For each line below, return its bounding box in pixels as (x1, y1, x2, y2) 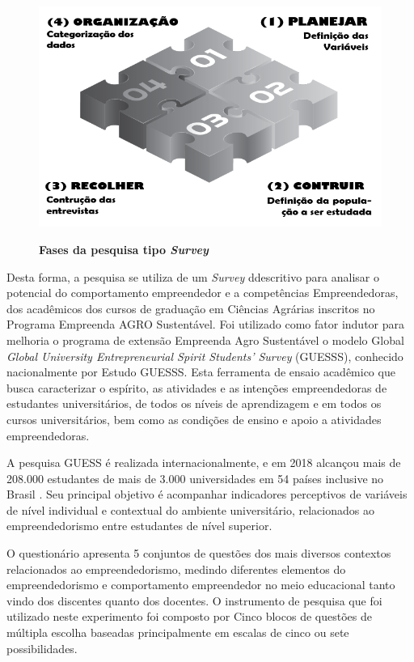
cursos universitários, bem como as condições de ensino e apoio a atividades (6, 410, 382, 427)
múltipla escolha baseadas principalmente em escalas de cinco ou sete (6, 624, 349, 641)
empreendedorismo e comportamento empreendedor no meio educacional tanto (6, 576, 395, 593)
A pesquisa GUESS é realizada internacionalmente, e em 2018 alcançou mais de (6, 454, 401, 471)
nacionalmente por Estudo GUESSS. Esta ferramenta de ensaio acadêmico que (6, 363, 395, 380)
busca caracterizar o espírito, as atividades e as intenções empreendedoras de (6, 379, 387, 396)
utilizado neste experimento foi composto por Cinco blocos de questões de (6, 608, 372, 625)
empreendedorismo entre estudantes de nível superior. (6, 517, 272, 534)
